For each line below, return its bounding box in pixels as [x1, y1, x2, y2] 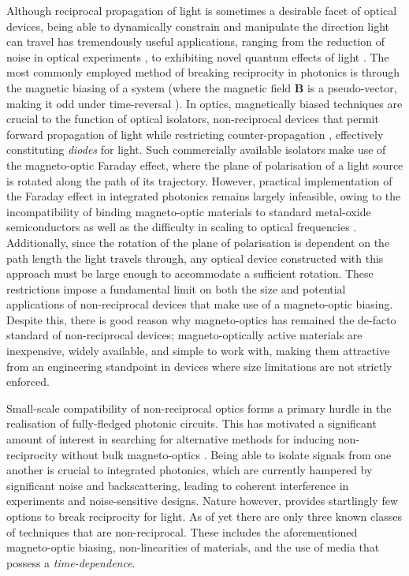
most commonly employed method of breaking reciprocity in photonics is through [6, 64, 400, 80]
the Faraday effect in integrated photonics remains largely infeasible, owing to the [6, 188, 401, 204]
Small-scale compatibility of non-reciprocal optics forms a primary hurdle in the [6, 399, 392, 416]
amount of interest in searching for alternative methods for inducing [6, 431, 335, 447]
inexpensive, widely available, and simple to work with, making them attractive [6, 342, 390, 359]
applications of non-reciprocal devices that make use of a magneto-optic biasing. [6, 296, 393, 312]
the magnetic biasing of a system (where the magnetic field [6, 79, 292, 95]
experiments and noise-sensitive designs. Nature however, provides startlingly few [6, 492, 399, 509]
